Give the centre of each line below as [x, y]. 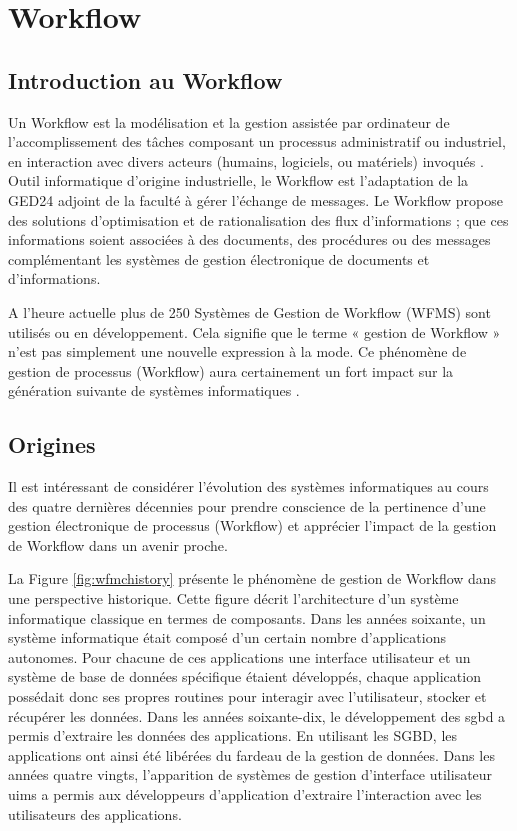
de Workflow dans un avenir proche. [118, 544]
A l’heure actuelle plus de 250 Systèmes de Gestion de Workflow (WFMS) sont [249, 311]
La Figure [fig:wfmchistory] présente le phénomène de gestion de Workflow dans [252, 578]
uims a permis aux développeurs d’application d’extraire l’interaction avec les [245, 794]
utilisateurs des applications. [95, 813]
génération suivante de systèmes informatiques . [154, 390]
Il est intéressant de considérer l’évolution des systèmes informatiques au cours [248, 486]
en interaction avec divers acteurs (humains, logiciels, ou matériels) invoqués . [246, 160]
